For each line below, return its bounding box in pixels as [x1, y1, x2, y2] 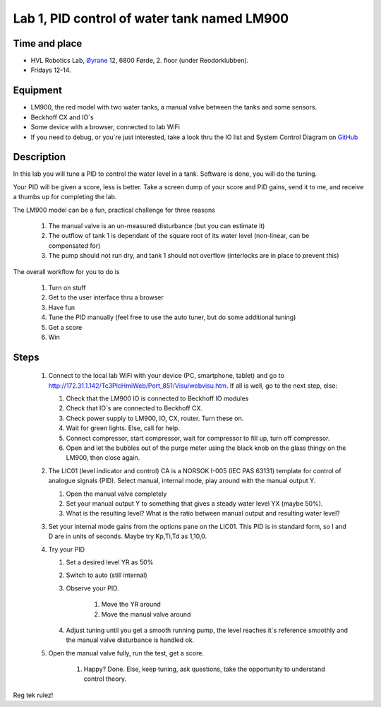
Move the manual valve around [101, 610, 191, 618]
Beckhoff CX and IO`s [30, 113, 95, 121]
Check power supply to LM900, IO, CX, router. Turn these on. [66, 414, 244, 422]
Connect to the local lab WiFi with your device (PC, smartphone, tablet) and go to [48, 372, 285, 380]
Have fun [48, 303, 75, 311]
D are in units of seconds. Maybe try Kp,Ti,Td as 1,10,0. [48, 532, 207, 540]
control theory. [83, 675, 127, 683]
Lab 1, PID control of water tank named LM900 [13, 11, 289, 26]
